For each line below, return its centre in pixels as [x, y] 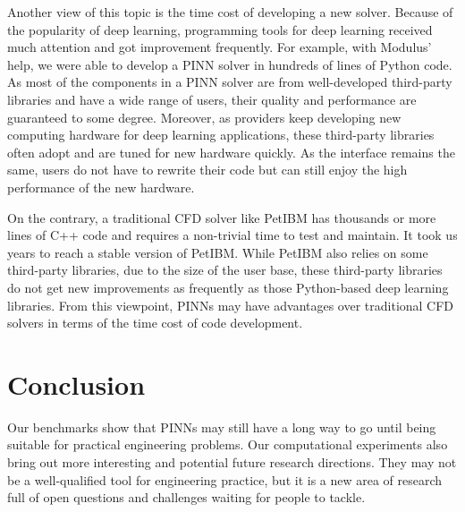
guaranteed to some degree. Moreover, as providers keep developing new [204, 117]
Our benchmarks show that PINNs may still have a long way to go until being [222, 427]
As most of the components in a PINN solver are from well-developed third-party [230, 82]
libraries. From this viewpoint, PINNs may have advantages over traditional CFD [231, 305]
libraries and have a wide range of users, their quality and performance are [212, 99]
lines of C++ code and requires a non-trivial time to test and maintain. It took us [232, 235]
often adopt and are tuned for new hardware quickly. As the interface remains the [231, 152]
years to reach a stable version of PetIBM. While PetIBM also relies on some [218, 252]
